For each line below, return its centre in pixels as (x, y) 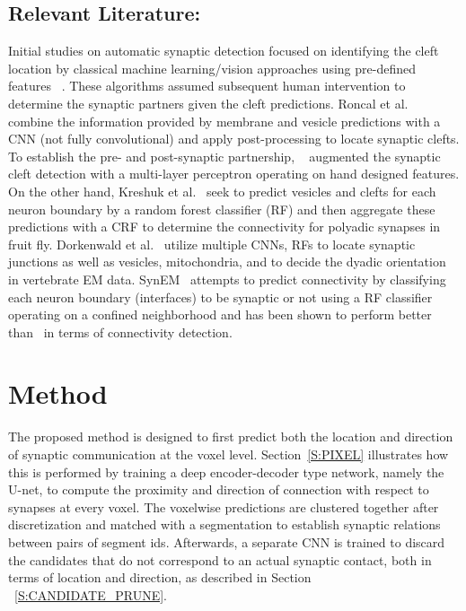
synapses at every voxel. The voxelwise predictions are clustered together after (224, 506)
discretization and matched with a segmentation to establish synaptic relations (224, 524)
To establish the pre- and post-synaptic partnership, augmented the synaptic (224, 156)
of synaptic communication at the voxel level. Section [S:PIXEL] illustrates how (229, 454)
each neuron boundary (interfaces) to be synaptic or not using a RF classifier (220, 297)
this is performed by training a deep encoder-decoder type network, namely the (226, 471)
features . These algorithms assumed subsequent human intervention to (207, 86)
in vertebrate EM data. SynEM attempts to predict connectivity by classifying (227, 279)
